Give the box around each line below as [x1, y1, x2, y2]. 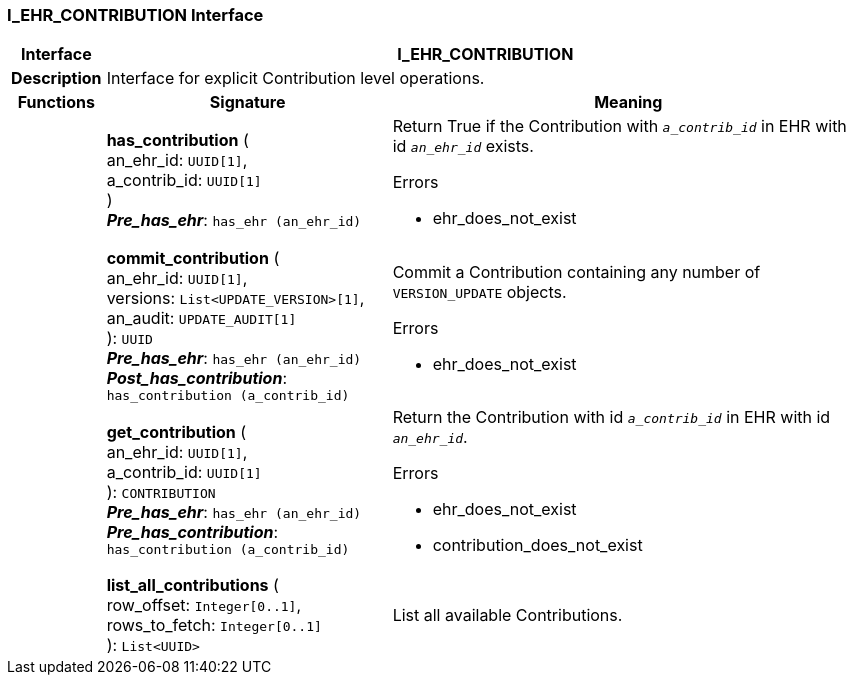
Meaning [594, 92, 663, 113]
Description [11, 68, 102, 89]
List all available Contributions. [392, 605, 623, 626]
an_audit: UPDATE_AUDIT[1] [106, 308, 297, 329]
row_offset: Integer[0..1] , [106, 595, 302, 616]
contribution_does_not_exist [432, 535, 643, 556]
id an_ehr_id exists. [392, 136, 534, 157]
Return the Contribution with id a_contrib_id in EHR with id [392, 407, 831, 428]
